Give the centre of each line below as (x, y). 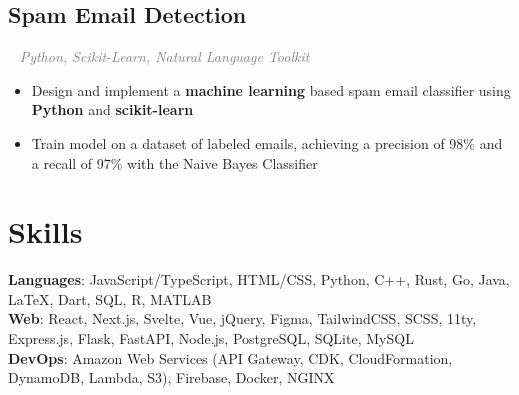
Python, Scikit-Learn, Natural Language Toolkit (164, 56)
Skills (45, 231)
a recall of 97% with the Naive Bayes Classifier (174, 162)
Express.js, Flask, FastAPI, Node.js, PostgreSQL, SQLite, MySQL (211, 338)
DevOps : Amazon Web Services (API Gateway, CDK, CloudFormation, (230, 357)
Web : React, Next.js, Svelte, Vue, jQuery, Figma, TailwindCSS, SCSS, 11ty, (242, 318)
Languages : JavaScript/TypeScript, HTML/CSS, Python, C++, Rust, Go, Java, (259, 279)
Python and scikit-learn (112, 109)
